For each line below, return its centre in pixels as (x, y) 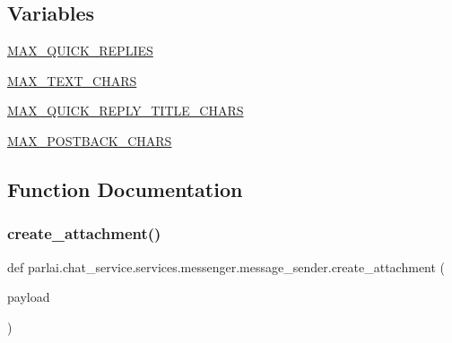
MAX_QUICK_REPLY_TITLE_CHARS (126, 111)
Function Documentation (125, 189)
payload (29, 297)
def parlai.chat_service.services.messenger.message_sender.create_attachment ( (226, 266)
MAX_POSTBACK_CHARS (90, 140)
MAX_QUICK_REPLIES (80, 51)
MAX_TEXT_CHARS (72, 80)
